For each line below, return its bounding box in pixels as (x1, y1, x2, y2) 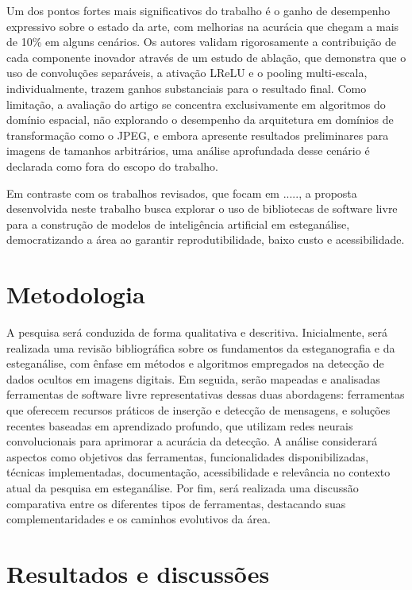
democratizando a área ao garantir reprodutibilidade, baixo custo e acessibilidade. (6, 231, 405, 248)
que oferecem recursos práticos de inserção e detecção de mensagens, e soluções (6, 402, 391, 418)
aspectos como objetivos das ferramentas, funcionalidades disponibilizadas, (6, 448, 369, 465)
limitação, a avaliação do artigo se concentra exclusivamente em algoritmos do (6, 95, 386, 112)
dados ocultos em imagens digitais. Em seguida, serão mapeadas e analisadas (6, 370, 380, 387)
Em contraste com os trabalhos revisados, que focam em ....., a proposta (6, 184, 357, 201)
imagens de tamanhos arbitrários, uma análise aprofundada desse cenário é (6, 142, 370, 159)
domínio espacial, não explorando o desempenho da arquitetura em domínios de (6, 111, 394, 128)
